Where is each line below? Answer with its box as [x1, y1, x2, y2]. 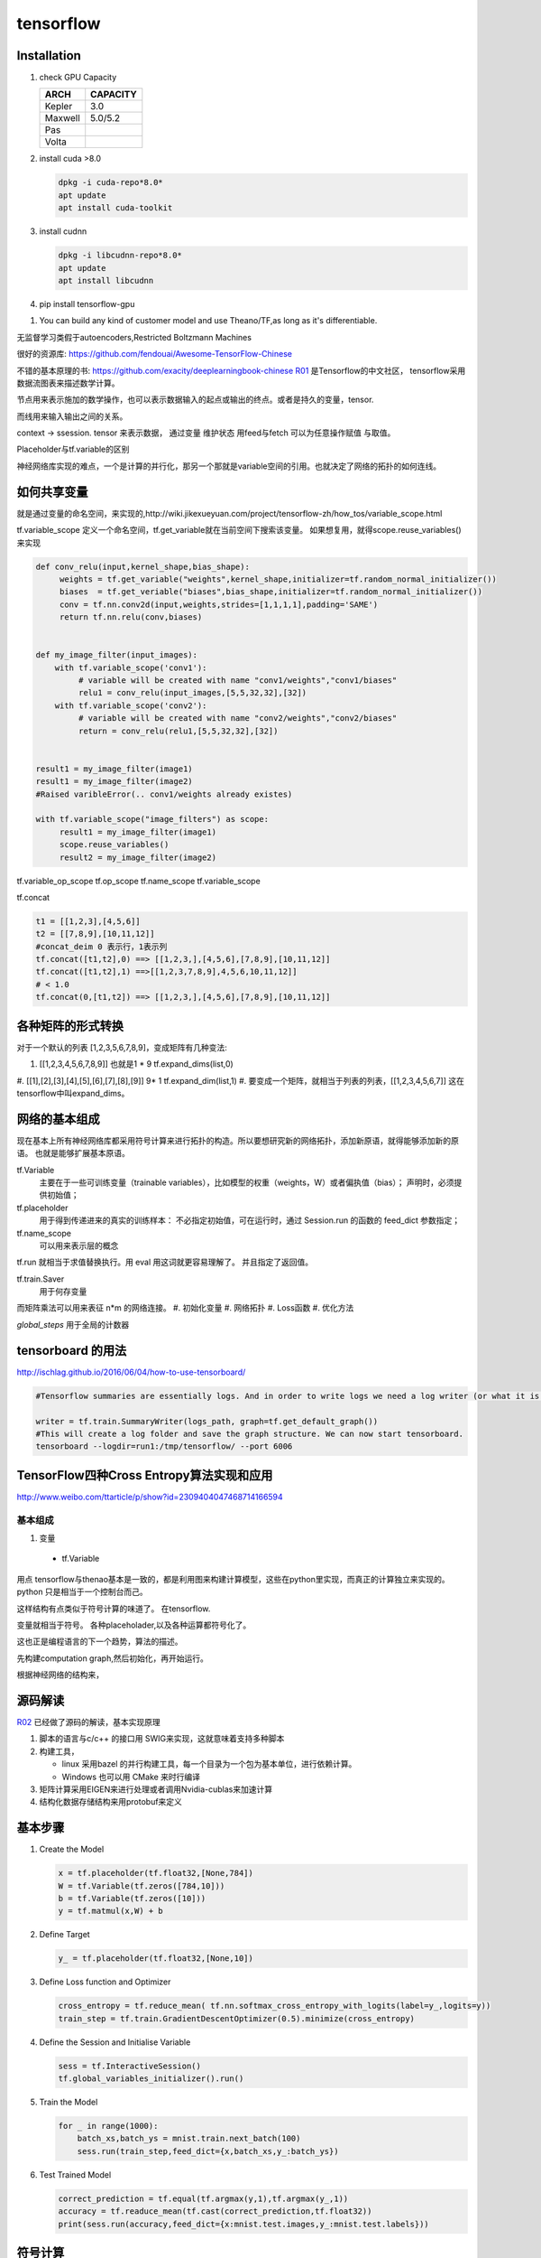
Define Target [39, 1929, 90, 1940]
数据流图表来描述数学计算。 [16, 378, 120, 388]
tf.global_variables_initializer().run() [58, 2074, 244, 2084]
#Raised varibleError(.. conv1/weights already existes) [35, 788, 293, 799]
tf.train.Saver [16, 1274, 65, 1284]
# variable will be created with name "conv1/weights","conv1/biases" [78, 676, 398, 686]
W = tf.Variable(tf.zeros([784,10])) [58, 1880, 225, 1891]
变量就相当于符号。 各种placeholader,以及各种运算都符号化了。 [16, 1619, 252, 1630]
